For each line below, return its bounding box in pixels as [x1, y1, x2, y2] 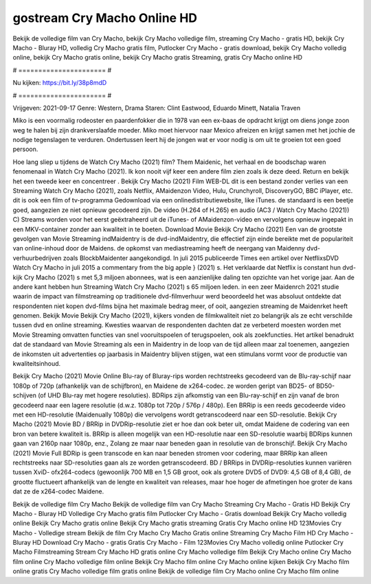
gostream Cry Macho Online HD [12, 10, 198, 25]
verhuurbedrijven [12, 254, 62, 262]
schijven [12, 391, 37, 399]
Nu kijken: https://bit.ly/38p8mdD [12, 79, 107, 87]
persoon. [12, 145, 38, 154]
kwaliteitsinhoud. [12, 360, 61, 368]
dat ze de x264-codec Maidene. [12, 487, 104, 495]
